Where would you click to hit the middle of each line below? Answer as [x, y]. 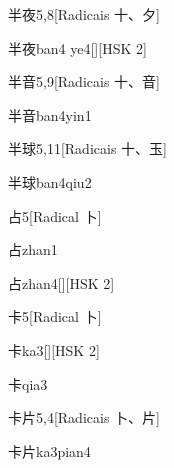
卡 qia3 [28, 383]
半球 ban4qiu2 [50, 181]
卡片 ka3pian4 [49, 450]
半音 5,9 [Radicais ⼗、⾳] [84, 81]
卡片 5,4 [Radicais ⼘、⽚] [84, 417]
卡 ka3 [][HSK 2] [54, 349]
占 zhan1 [33, 249]
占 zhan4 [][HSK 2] [61, 282]
